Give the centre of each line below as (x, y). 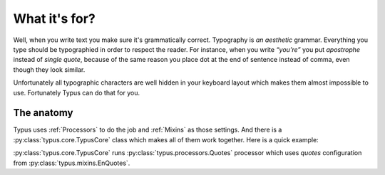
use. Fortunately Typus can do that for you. (77, 92)
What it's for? (54, 18)
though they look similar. (49, 69)
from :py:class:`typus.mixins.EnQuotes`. (72, 163)
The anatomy (43, 113)
